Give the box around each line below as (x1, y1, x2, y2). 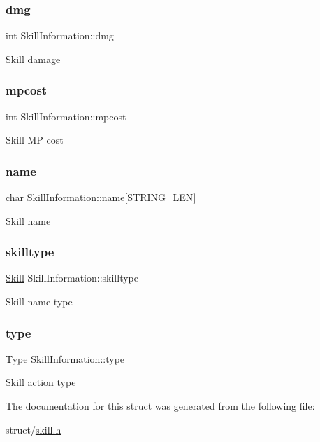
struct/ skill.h (6, 422, 61, 436)
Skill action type (6, 375, 76, 389)
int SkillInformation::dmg (6, 28, 114, 43)
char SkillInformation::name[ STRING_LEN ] (6, 190, 196, 205)
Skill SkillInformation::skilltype (6, 270, 138, 285)
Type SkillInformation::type (6, 351, 125, 366)
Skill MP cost (6, 132, 64, 147)
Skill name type (6, 294, 73, 309)
